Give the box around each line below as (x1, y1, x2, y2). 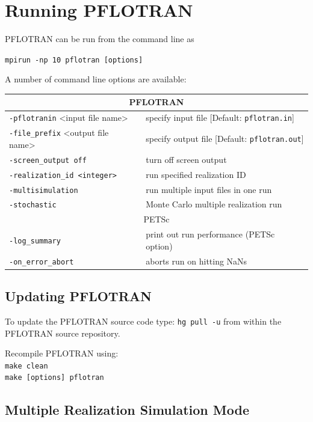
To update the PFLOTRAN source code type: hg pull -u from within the (5, 314, 282, 327)
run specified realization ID (146, 168, 246, 180)
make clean (5, 361, 48, 370)
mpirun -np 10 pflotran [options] (5, 55, 143, 64)
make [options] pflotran (5, 373, 104, 382)
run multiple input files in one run (146, 183, 272, 195)
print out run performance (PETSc (146, 228, 275, 240)
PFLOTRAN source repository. (5, 326, 120, 339)
